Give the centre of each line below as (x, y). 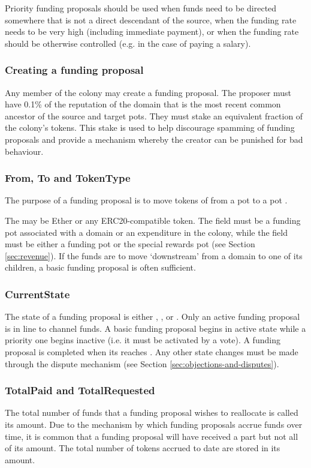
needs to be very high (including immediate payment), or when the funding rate (152, 31)
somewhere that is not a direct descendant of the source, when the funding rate (151, 19)
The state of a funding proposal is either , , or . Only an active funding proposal (153, 316)
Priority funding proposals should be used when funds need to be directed (141, 8)
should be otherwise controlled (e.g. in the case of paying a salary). (128, 43)
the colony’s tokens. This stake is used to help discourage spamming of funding (150, 127)
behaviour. (24, 151)
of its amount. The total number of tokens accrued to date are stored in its (143, 448)
